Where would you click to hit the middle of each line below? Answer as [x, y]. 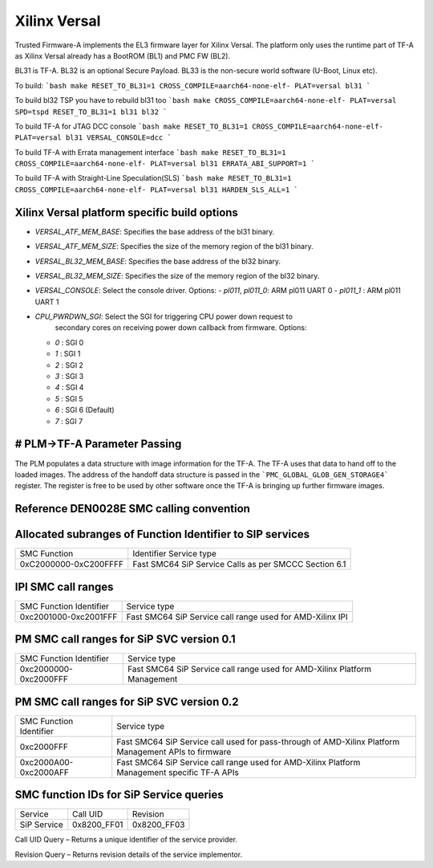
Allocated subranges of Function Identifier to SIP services [162, 534]
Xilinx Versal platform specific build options [126, 212]
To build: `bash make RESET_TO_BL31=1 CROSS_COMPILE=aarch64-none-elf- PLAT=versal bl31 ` [193, 85]
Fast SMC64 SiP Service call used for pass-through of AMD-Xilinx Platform [258, 741]
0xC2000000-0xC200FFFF [72, 564]
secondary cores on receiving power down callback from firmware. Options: [181, 328]
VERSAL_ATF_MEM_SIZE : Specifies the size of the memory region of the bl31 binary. [174, 247]
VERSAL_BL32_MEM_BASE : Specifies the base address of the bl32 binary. [158, 261]
